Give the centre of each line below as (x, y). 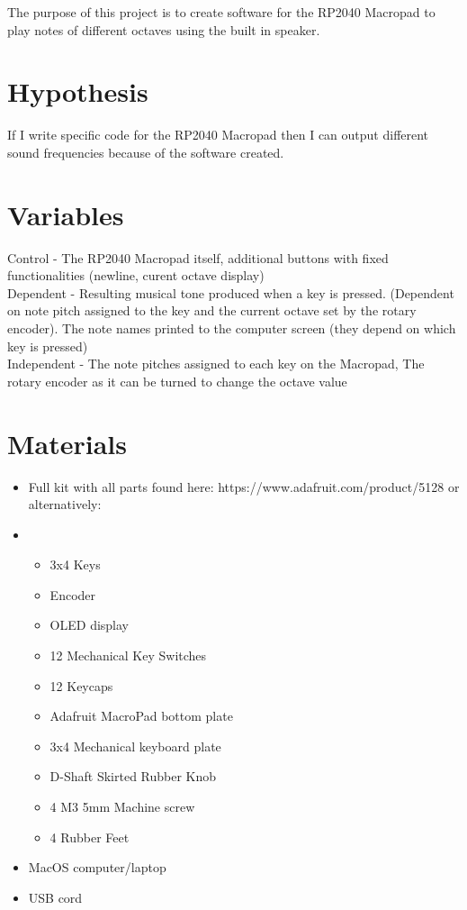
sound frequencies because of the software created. (146, 152)
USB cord (55, 897)
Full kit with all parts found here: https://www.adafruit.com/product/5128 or (244, 486)
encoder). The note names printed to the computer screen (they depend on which (232, 328)
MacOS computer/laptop (97, 867)
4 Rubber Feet (90, 837)
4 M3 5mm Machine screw (122, 807)
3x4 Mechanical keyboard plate (135, 746)
